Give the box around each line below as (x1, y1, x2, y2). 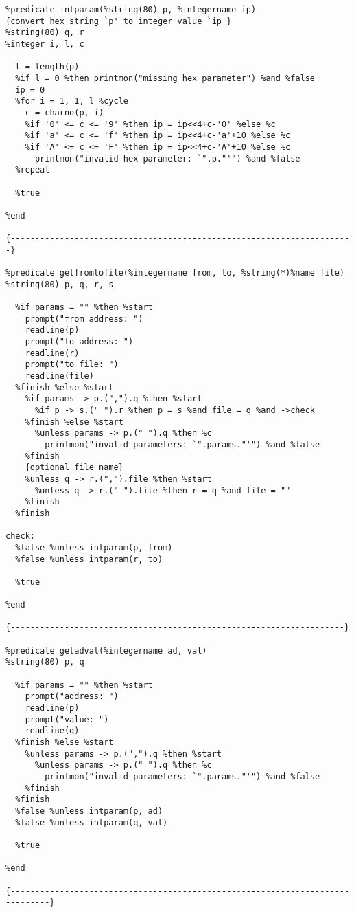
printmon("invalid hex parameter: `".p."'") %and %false (34, 153, 300, 164)
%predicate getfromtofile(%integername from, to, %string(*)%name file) (5, 268, 344, 278)
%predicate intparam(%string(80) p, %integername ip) (5, 5, 257, 14)
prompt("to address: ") (25, 337, 134, 347)
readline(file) (25, 371, 94, 381)
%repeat (15, 165, 50, 175)
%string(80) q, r (5, 27, 84, 38)
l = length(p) (15, 62, 80, 72)
